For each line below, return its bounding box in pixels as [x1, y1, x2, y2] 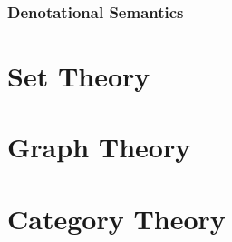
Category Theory [7, 199, 226, 237]
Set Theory [7, 57, 150, 95]
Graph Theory [7, 128, 191, 166]
